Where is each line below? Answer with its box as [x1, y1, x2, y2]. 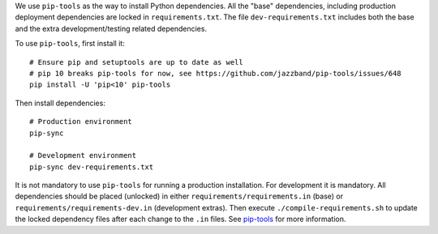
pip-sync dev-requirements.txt [29, 162, 154, 172]
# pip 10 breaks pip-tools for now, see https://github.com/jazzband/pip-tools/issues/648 [29, 69, 401, 78]
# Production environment [29, 117, 133, 126]
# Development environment [29, 151, 137, 160]
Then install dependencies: [15, 98, 105, 108]
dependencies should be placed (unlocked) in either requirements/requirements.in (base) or [15, 191, 344, 202]
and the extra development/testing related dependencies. [15, 23, 207, 33]
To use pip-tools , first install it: [15, 39, 125, 49]
